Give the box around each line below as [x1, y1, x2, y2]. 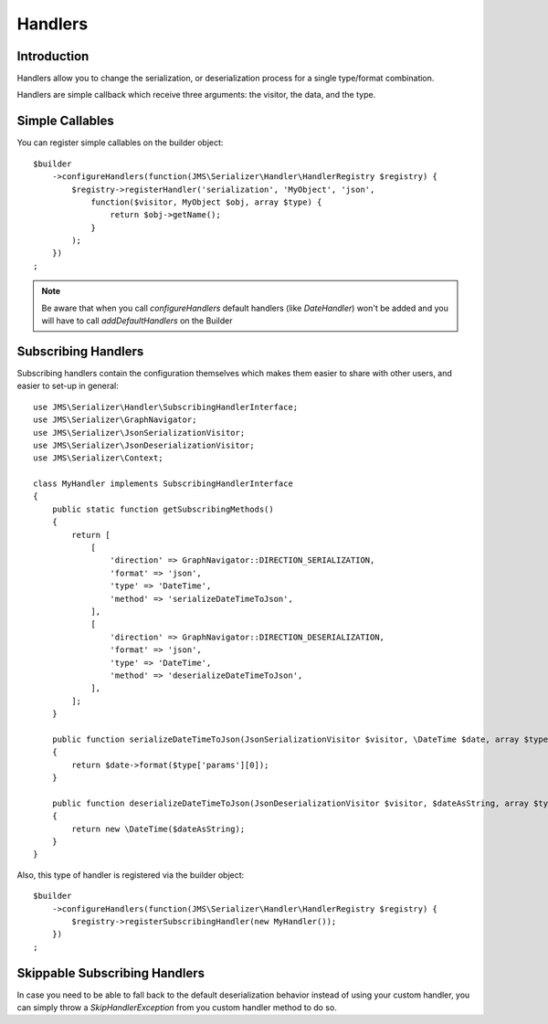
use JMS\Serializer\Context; [33, 453, 163, 463]
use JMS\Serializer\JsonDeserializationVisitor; [33, 439, 255, 450]
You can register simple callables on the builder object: [16, 137, 224, 148]
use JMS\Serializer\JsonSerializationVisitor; [33, 428, 246, 438]
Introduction [16, 48, 90, 64]
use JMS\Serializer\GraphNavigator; [33, 415, 197, 425]
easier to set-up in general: [16, 380, 119, 392]
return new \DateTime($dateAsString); [71, 823, 246, 834]
